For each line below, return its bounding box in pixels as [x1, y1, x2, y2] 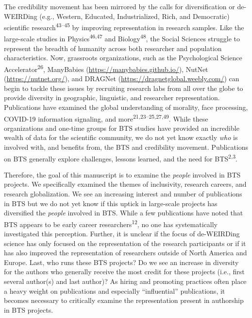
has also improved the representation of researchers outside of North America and [4, 247, 247, 258]
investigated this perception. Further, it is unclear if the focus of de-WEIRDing [4, 229, 240, 238]
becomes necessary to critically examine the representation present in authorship [4, 295, 244, 305]
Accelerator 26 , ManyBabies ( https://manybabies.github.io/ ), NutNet [4, 62, 208, 74]
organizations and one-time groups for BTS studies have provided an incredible [4, 123, 239, 133]
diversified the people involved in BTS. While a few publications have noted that [4, 208, 243, 218]
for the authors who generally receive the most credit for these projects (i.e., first [4, 266, 245, 277]
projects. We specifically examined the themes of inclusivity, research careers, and [4, 179, 247, 189]
